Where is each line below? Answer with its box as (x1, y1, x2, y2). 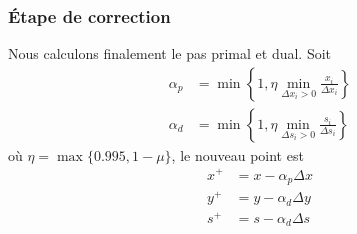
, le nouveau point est (171, 144, 304, 165)
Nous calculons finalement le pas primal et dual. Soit (8, 43, 332, 64)
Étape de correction (8, 3, 171, 28)
